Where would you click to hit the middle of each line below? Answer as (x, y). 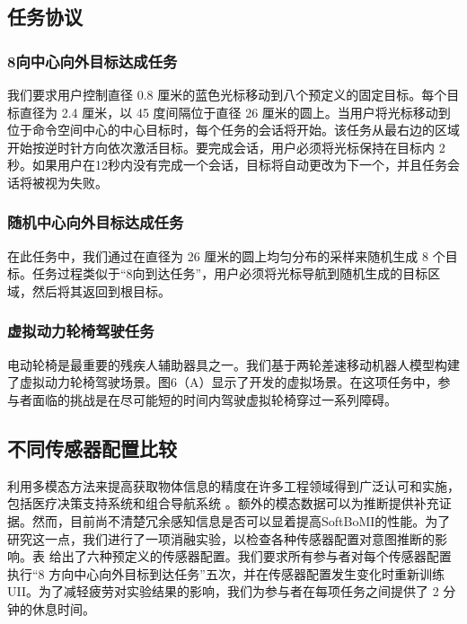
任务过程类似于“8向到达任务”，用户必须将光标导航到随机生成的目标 (230, 273)
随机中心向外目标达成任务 (96, 222)
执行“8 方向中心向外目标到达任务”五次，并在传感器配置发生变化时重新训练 (226, 573)
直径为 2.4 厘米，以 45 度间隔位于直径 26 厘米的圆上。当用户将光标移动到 (235, 112)
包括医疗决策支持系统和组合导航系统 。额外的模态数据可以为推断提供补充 (223, 503)
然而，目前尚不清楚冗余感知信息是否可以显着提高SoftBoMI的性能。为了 (241, 520)
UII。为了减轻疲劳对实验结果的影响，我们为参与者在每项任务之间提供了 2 (223, 591)
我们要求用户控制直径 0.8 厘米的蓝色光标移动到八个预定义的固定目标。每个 (227, 94)
